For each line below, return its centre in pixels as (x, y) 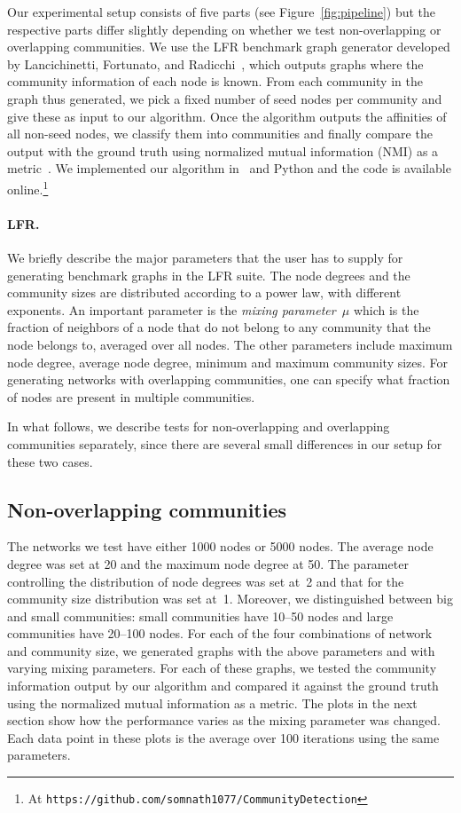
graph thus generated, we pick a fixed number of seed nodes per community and (225, 98)
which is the (386, 309)
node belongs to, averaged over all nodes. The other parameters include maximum (230, 344)
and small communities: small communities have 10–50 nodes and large (200, 616)
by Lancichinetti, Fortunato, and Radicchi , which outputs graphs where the (215, 63)
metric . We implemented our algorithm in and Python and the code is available (229, 168)
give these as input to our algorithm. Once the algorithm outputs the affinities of (227, 116)
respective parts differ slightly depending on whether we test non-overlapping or (224, 29)
